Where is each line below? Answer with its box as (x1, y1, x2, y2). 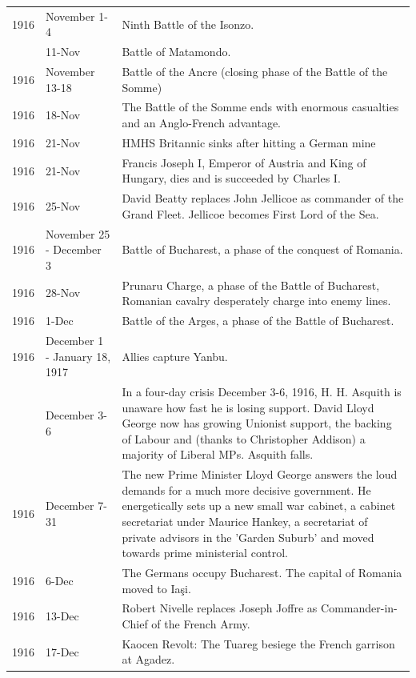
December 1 (46, 331, 104, 348)
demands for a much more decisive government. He (122, 481, 371, 498)
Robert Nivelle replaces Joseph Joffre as (122, 600, 318, 616)
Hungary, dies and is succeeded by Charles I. (122, 170, 341, 187)
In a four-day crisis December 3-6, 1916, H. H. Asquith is (122, 383, 402, 399)
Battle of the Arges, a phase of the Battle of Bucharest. (122, 312, 394, 329)
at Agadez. (122, 651, 175, 668)
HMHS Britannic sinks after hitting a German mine (122, 134, 376, 150)
